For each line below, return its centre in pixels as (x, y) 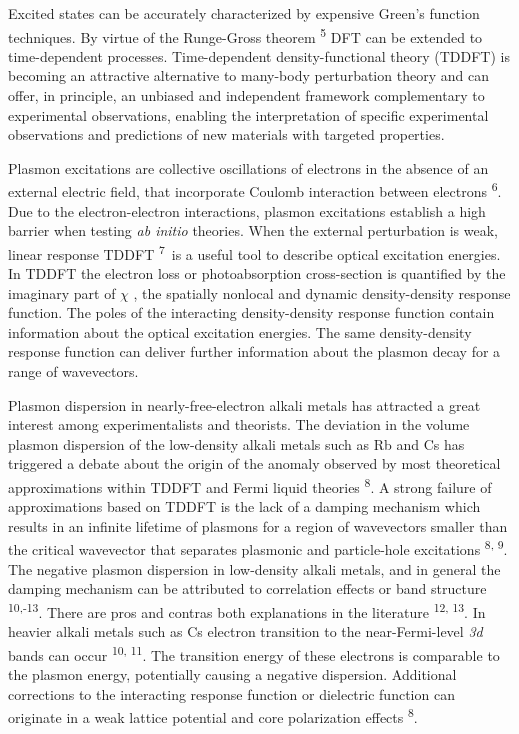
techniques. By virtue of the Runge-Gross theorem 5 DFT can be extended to (245, 35)
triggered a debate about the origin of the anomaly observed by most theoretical (254, 463)
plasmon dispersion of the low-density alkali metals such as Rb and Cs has (236, 443)
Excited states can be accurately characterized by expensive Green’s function (244, 13)
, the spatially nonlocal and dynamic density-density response (322, 292)
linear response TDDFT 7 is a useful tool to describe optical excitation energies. (254, 252)
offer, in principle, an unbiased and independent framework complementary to (246, 95)
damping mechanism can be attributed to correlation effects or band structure (247, 588)
